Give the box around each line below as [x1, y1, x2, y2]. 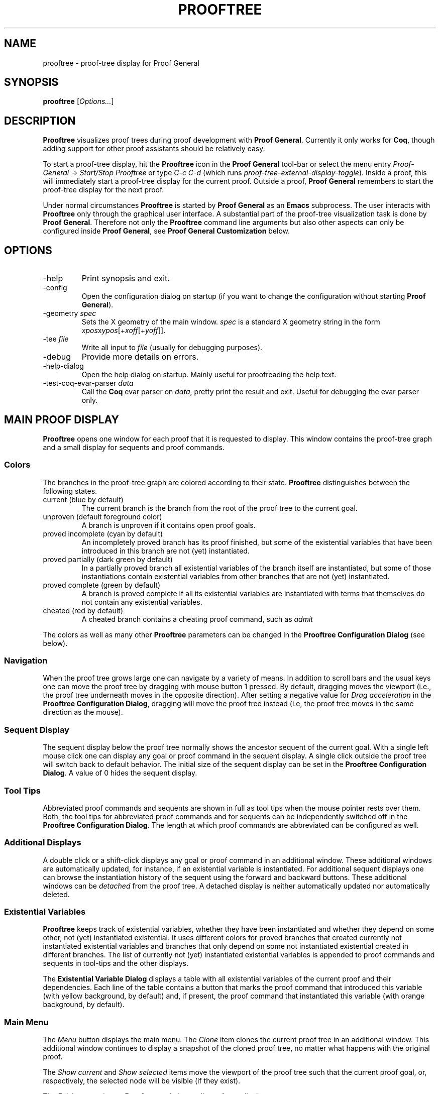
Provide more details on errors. [81, 352, 199, 362]
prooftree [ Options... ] [43, 97, 114, 106]
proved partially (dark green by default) [43, 555, 173, 564]
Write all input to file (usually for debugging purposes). [81, 343, 263, 352]
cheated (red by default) [43, 606, 123, 615]
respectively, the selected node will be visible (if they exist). [43, 1076, 241, 1085]
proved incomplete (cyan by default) [43, 529, 163, 538]
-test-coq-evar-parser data [43, 379, 134, 388]
